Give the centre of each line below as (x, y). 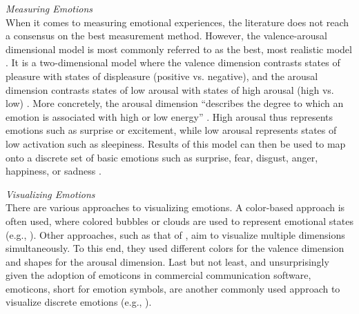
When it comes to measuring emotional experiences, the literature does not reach (177, 22)
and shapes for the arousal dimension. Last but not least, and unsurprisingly (167, 261)
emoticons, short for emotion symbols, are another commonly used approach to (173, 288)
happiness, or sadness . (54, 171)
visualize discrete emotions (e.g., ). (79, 302)
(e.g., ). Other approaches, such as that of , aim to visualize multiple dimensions (175, 234)
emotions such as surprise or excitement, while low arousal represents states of (171, 130)
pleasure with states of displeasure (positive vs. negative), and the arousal (162, 76)
